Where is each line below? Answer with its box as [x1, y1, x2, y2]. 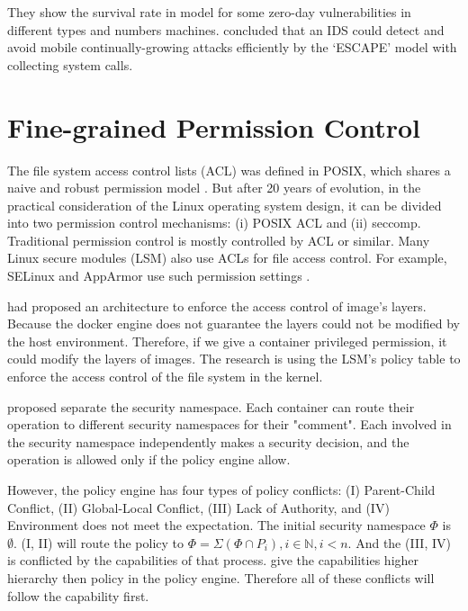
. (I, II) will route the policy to [13, 533, 184, 552]
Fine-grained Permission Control [7, 108, 420, 145]
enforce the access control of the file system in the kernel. [7, 367, 323, 386]
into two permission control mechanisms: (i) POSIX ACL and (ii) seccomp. [7, 213, 421, 232]
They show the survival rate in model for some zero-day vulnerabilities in [7, 3, 411, 21]
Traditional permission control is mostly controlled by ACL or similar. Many [7, 230, 430, 249]
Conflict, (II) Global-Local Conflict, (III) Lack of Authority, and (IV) [7, 498, 390, 517]
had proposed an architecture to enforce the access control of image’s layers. [7, 296, 427, 315]
